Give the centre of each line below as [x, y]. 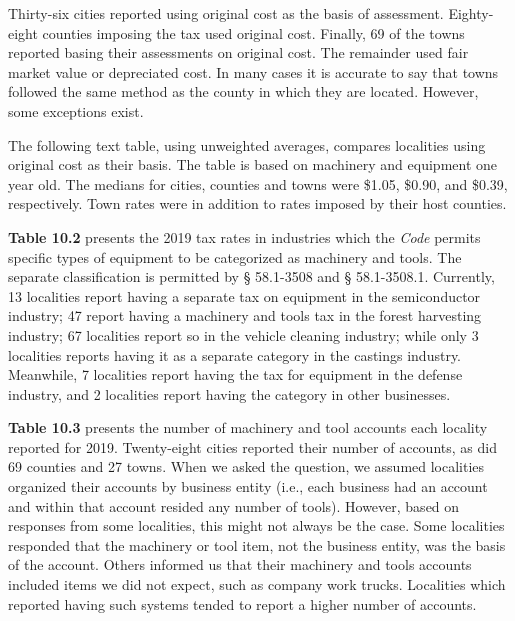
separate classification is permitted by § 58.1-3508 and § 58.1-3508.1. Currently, [251, 276]
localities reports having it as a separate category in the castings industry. [235, 354]
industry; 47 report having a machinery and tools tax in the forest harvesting [245, 315]
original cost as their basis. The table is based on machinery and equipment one [253, 164]
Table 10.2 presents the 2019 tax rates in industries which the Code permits [244, 236]
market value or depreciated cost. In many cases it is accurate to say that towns [253, 71]
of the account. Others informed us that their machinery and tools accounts [240, 564]
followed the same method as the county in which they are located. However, [243, 91]
